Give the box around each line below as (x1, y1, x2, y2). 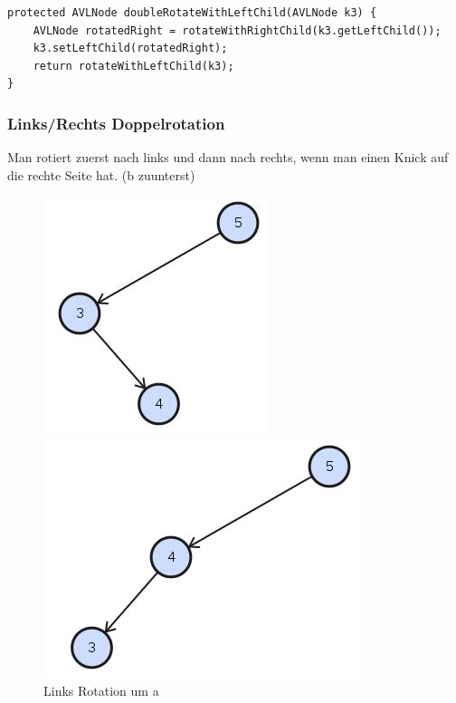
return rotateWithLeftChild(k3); (33, 59, 234, 72)
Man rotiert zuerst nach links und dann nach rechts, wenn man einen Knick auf (7, 148, 449, 167)
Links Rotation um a (43, 680, 159, 699)
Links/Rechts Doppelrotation (7, 111, 225, 134)
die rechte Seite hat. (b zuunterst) (7, 165, 195, 184)
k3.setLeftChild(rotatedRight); (33, 42, 228, 55)
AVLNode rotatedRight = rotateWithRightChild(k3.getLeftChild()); (33, 24, 442, 37)
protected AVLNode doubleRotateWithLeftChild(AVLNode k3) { (7, 6, 377, 19)
